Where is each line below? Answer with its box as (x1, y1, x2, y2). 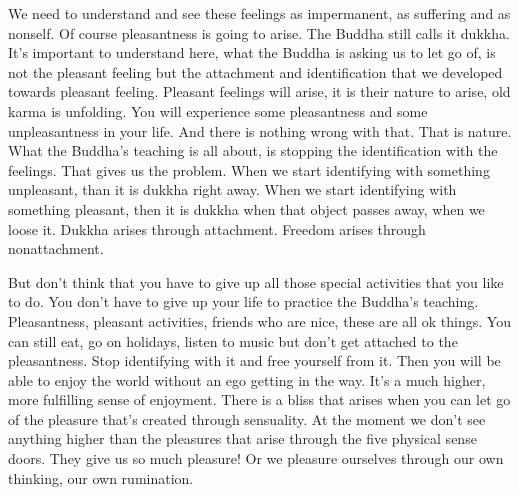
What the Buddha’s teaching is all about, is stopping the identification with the (8, 140, 498, 161)
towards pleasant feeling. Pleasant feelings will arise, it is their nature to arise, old (8, 81, 511, 102)
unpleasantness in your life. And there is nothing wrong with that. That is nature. (8, 120, 512, 141)
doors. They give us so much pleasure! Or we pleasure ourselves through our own (8, 448, 504, 469)
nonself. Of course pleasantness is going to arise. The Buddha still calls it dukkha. (8, 22, 510, 43)
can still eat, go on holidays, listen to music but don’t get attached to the (8, 330, 458, 351)
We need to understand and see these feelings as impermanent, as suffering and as (8, 3, 511, 23)
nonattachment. (8, 238, 104, 259)
